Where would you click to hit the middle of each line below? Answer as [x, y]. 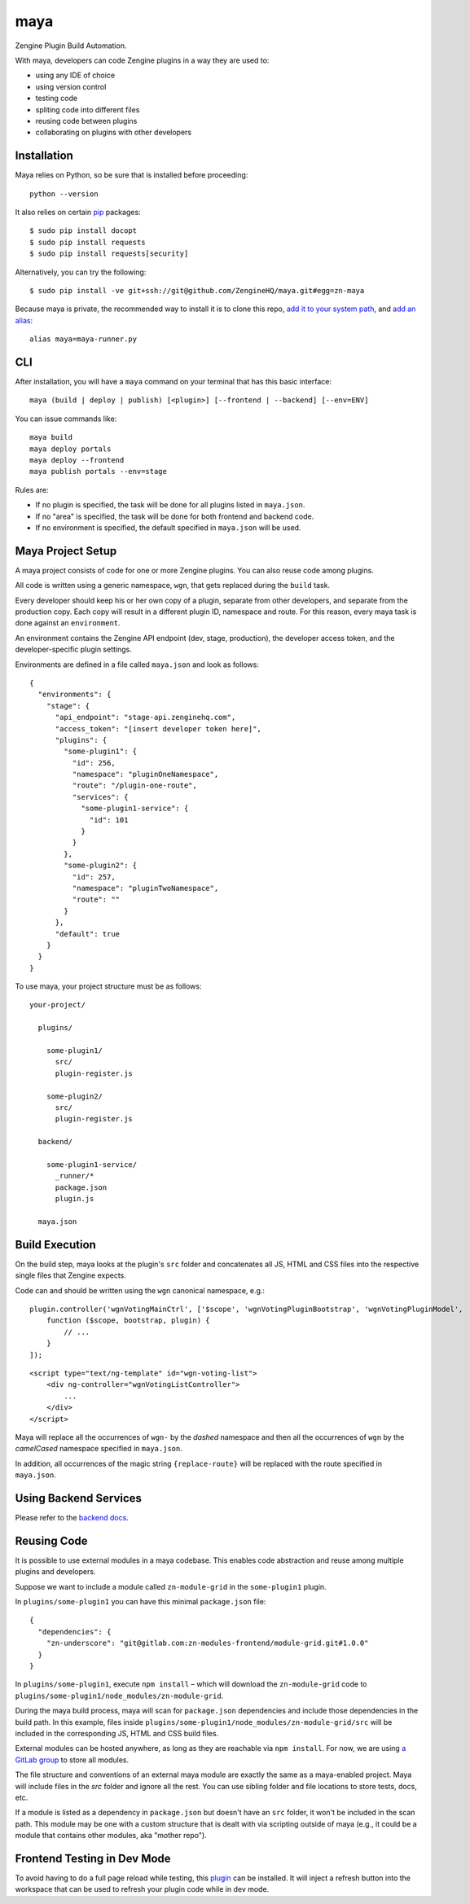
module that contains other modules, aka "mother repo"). [111, 1836]
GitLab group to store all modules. [72, 1760]
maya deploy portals [70, 449]
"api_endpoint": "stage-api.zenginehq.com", [145, 717]
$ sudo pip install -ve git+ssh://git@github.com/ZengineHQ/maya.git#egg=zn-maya [197, 290]
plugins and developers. [55, 1572]
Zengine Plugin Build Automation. [71, 46]
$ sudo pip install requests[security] [109, 254]
